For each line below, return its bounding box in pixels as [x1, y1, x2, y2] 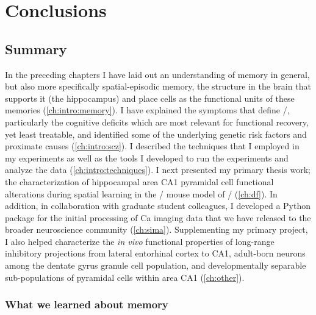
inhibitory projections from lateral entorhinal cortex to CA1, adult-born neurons [5, 247, 306, 260]
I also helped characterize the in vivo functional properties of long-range [5, 235, 275, 247]
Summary [5, 39, 67, 58]
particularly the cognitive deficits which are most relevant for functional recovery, [5, 115, 309, 128]
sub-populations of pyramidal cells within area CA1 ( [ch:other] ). [5, 271, 245, 283]
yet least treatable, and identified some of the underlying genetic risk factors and [5, 127, 307, 140]
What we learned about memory [5, 297, 168, 312]
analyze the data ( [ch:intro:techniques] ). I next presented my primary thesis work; [5, 163, 311, 176]
